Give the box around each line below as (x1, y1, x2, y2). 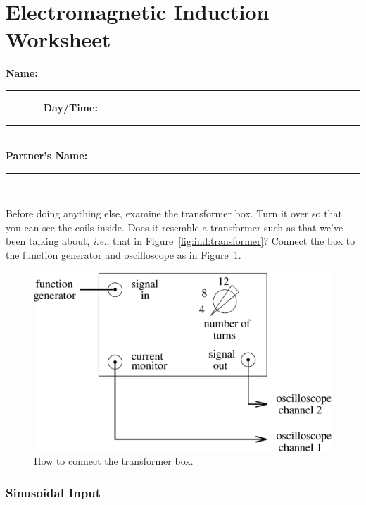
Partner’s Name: (6, 148, 88, 163)
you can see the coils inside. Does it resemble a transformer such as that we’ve (6, 219, 343, 234)
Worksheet (6, 25, 111, 54)
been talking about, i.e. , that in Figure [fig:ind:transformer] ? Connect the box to (6, 233, 355, 248)
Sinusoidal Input (6, 484, 101, 501)
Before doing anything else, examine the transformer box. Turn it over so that (6, 206, 342, 221)
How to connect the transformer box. (34, 454, 194, 468)
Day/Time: (43, 99, 98, 114)
